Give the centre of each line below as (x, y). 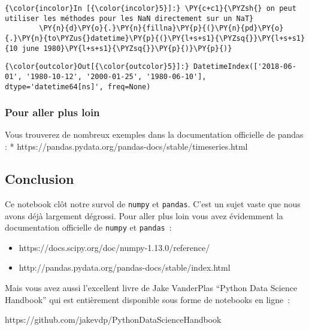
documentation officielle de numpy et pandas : (88, 227)
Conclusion (40, 179)
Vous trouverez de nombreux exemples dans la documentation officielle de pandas (154, 134)
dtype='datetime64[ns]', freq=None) (78, 87)
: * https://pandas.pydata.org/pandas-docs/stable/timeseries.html (126, 146)
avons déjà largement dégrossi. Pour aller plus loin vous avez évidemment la (144, 215)
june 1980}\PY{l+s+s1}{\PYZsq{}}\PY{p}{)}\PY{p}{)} (127, 48)
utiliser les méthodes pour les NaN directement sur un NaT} (129, 18)
